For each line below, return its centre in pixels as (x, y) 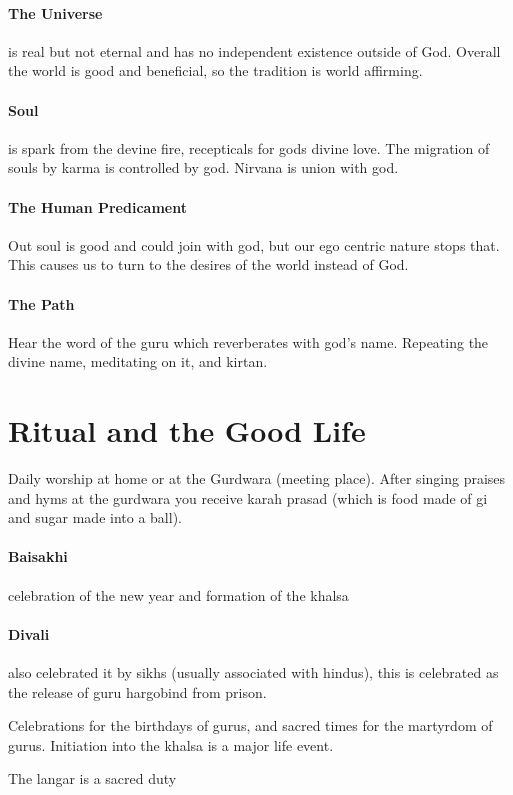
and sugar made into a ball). (95, 517)
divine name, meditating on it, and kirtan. (138, 361)
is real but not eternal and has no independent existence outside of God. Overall (254, 50)
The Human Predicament (97, 206)
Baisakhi (38, 556)
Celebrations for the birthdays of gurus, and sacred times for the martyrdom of (250, 725)
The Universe (55, 12)
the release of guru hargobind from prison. (137, 691)
